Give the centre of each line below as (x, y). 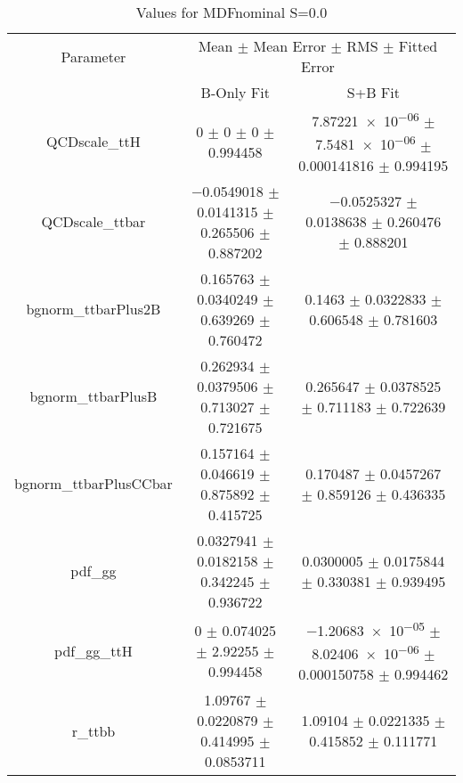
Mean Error (290, 46)
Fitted (418, 46)
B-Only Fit (235, 92)
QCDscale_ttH (93, 142)
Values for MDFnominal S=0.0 (231, 12)
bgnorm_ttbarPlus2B (93, 309)
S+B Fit (373, 92)
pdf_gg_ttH (93, 650)
